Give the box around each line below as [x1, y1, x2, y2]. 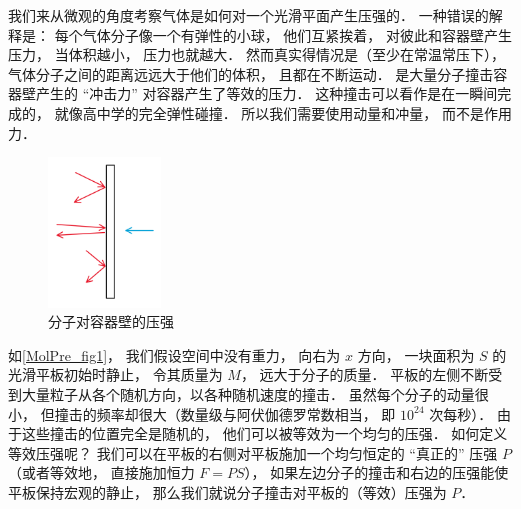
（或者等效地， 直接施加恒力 [8, 462, 195, 483]
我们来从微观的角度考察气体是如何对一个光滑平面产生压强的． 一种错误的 [8, 5, 489, 25]
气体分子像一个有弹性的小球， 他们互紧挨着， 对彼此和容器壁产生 [82, 24, 512, 45]
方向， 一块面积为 [357, 344, 475, 365]
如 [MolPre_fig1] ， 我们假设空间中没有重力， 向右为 [8, 344, 341, 365]
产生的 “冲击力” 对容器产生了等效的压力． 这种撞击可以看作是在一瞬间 [35, 83, 498, 104]
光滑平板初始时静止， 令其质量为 [8, 364, 223, 385]
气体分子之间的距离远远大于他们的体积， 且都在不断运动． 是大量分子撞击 [8, 63, 494, 84]
